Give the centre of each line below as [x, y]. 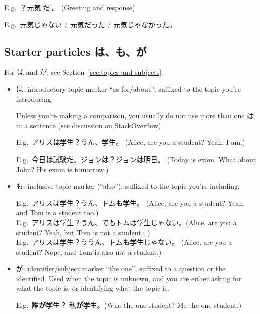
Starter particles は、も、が [75, 51]
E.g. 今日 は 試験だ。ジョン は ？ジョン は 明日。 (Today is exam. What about [136, 159]
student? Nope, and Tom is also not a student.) [89, 252]
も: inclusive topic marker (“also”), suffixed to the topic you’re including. [128, 186]
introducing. [34, 99]
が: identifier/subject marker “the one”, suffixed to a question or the [121, 269]
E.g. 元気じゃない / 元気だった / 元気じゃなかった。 [90, 24]
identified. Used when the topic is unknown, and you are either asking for [128, 278]
